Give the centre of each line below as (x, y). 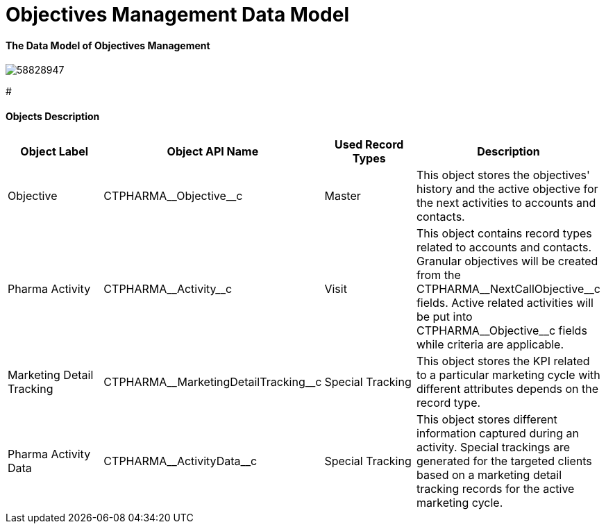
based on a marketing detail (489, 475)
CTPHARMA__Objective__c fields (502, 330)
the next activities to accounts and (506, 202)
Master (343, 195)
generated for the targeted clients (504, 461)
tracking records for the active (495, 488)
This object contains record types (504, 233)
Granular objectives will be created (507, 261)
